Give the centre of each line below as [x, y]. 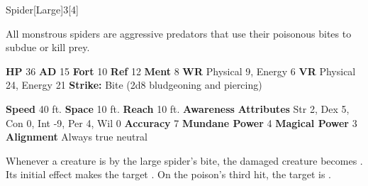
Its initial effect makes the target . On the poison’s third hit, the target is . [168, 174]
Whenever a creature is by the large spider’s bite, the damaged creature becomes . [184, 160]
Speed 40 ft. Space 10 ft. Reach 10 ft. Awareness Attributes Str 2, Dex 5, [178, 108]
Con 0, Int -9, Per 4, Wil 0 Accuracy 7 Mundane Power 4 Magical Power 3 [182, 122]
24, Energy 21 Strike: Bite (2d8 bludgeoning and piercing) [134, 85]
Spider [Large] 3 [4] [42, 9]
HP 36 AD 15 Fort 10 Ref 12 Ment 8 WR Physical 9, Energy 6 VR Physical [181, 71]
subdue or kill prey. [48, 47]
